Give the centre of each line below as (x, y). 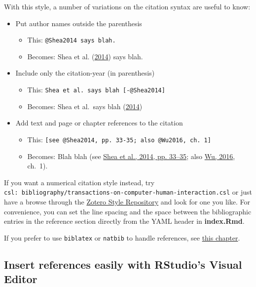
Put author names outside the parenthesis (79, 23)
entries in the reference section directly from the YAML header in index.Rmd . (124, 221)
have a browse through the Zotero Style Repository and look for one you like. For (127, 201)
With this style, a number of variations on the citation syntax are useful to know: (127, 6)
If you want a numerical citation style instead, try (79, 182)
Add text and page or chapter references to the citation (99, 123)
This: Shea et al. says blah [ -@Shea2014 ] (96, 90)
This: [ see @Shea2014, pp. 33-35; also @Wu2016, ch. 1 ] (119, 139)
